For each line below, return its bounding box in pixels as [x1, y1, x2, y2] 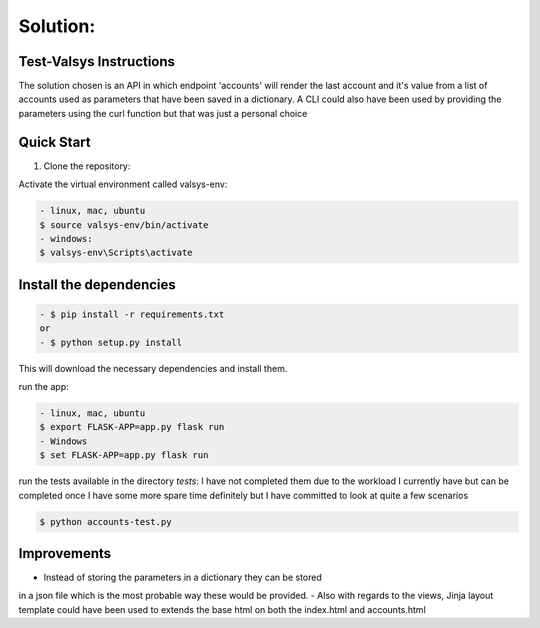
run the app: [18, 381, 69, 393]
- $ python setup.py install [39, 336, 183, 348]
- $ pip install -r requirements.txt [39, 308, 225, 320]
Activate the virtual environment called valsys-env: [18, 178, 228, 190]
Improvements [18, 545, 112, 562]
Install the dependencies [18, 276, 177, 293]
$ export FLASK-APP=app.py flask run [39, 421, 225, 433]
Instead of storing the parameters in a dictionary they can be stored [43, 571, 322, 584]
